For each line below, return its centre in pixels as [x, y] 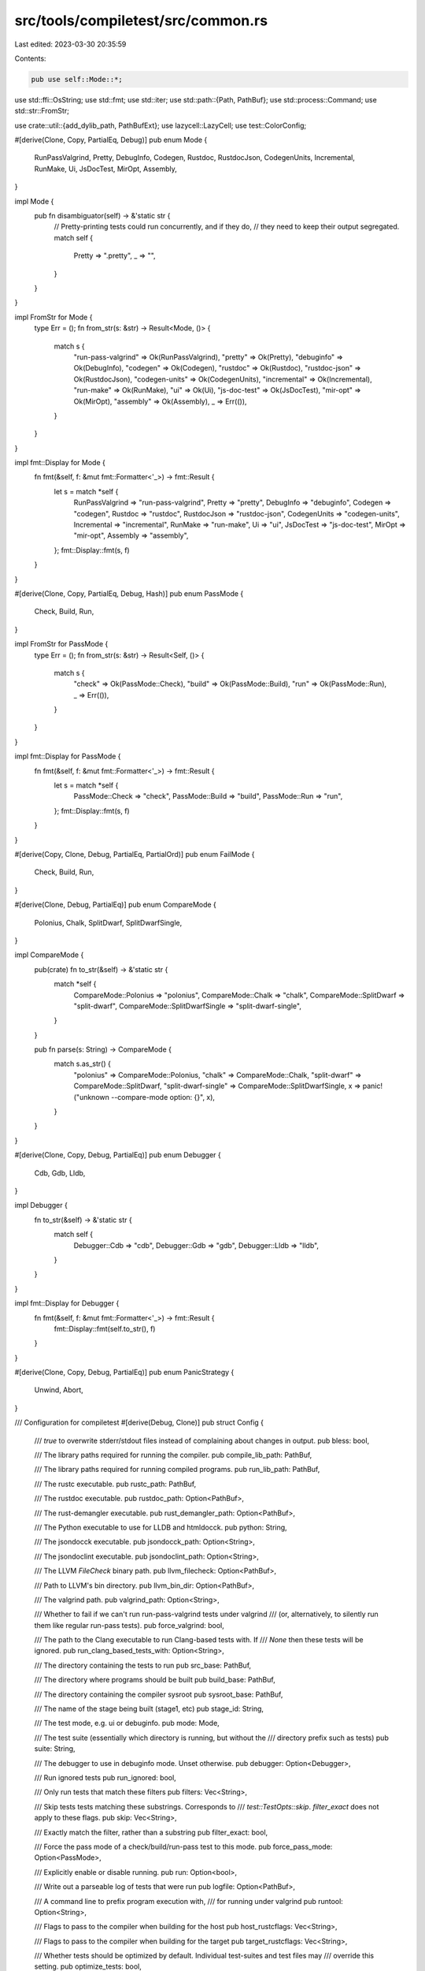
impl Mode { [34, 201]
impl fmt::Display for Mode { [60, 463]
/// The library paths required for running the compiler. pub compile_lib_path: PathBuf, [173, 1455]
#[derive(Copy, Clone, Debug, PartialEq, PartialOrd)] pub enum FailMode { [135, 854]
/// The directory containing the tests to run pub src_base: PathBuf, [143, 1665]
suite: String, [55, 1749]
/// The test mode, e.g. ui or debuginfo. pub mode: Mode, [127, 1723]
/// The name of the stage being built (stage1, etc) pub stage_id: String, [149, 1709]
